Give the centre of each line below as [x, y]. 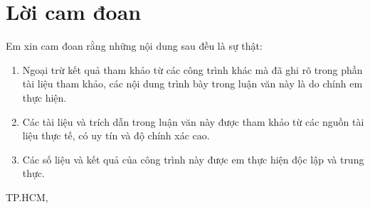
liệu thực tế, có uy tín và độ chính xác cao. [116, 135]
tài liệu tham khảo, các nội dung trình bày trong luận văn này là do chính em [192, 84]
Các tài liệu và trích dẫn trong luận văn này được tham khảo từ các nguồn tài [193, 121]
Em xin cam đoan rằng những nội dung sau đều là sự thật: [134, 46]
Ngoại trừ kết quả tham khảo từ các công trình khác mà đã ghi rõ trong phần [192, 69]
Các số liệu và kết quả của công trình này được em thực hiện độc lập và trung [193, 159]
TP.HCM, [27, 197]
